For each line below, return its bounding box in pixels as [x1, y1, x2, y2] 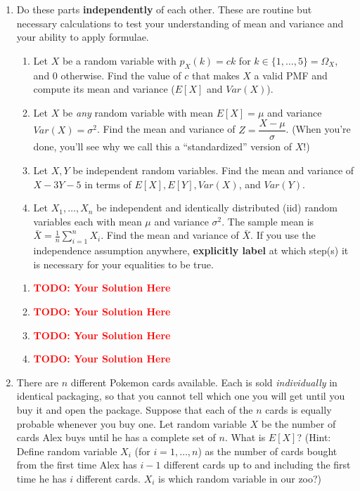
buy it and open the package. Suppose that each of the [16, 402, 253, 417]
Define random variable [16, 443, 117, 458]
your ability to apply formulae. [16, 30, 149, 44]
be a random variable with [62, 53, 176, 67]
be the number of [261, 416, 336, 431]
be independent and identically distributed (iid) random [96, 200, 337, 215]
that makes [191, 67, 240, 82]
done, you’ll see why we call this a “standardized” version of [33, 139, 292, 154]
